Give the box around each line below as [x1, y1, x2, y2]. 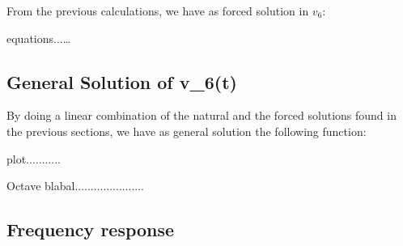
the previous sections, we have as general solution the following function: [6, 122, 367, 139]
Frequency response [6, 217, 175, 242]
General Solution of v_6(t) [6, 69, 237, 94]
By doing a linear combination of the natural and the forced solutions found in [6, 107, 397, 124]
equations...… [6, 29, 71, 46]
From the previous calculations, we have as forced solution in [6, 2, 309, 19]
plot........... [6, 150, 61, 167]
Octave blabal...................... [6, 177, 145, 194]
